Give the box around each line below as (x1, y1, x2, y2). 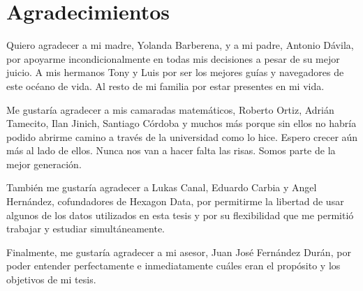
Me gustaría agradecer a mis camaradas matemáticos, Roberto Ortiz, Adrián (6, 102, 334, 117)
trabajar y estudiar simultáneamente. (6, 221, 165, 236)
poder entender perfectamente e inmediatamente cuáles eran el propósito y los (6, 258, 341, 273)
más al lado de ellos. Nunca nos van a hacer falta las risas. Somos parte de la (6, 143, 336, 158)
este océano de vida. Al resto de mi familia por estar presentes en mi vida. (6, 78, 325, 93)
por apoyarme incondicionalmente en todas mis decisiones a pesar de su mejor (6, 51, 340, 66)
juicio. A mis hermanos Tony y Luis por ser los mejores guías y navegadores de (6, 65, 344, 80)
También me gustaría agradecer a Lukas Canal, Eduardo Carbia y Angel (6, 180, 317, 195)
